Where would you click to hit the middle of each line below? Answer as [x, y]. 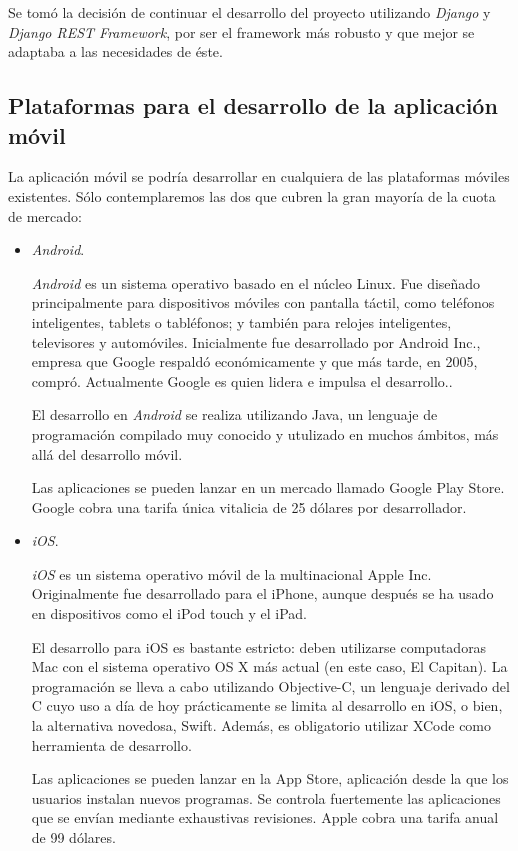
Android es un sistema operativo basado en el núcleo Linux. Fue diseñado [256, 282]
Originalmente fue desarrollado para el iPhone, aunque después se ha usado [262, 593]
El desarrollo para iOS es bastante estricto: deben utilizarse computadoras [259, 646]
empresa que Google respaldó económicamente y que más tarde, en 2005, [254, 361]
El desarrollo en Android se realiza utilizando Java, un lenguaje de [234, 414]
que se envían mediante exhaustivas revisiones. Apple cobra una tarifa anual [265, 817]
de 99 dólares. [73, 837]
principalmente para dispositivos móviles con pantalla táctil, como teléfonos [263, 302]
